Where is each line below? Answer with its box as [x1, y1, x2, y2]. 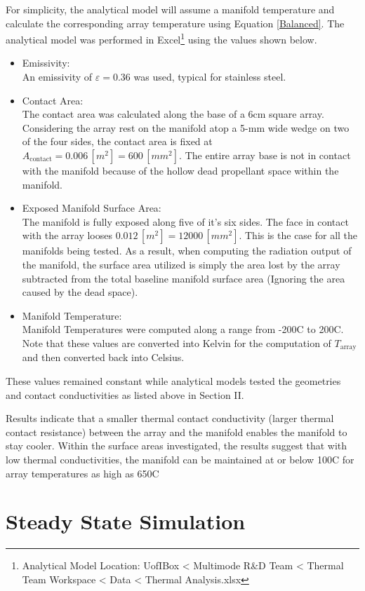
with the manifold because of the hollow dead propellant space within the [22, 163, 339, 177]
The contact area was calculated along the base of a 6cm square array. [22, 107, 324, 121]
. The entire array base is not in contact [179, 148, 351, 162]
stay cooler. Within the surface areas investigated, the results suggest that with [6, 438, 347, 453]
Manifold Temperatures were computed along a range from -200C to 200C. [22, 322, 344, 337]
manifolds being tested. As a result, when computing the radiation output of [22, 243, 352, 258]
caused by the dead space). [22, 285, 138, 299]
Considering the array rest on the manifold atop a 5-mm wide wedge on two [22, 120, 350, 135]
